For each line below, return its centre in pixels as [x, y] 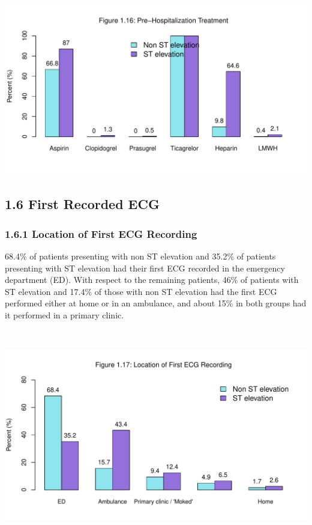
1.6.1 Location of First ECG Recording [101, 233]
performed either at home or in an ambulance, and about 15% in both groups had [156, 303]
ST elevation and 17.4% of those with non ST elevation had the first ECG [141, 291]
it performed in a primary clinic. [64, 315]
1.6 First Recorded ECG [82, 204]
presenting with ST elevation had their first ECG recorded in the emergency [145, 268]
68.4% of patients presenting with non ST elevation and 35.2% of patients [140, 256]
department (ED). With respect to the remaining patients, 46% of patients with [152, 280]
